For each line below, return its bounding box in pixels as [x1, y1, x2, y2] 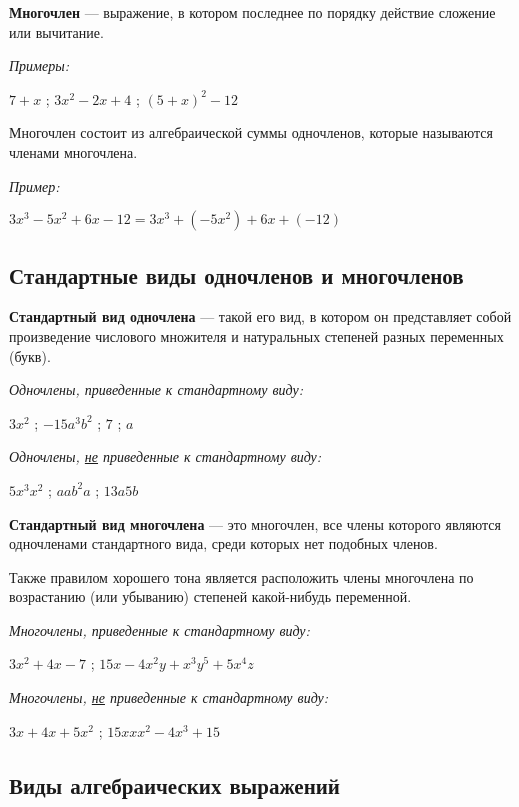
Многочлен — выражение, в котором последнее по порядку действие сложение [9, 2, 496, 22]
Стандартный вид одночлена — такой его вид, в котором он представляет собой [9, 306, 512, 327]
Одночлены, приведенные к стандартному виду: [9, 379, 303, 400]
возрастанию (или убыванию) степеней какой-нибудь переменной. [9, 586, 412, 607]
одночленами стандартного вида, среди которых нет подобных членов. [9, 533, 438, 554]
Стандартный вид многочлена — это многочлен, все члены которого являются [9, 513, 501, 534]
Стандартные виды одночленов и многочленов [9, 259, 464, 290]
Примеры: [9, 55, 70, 76]
